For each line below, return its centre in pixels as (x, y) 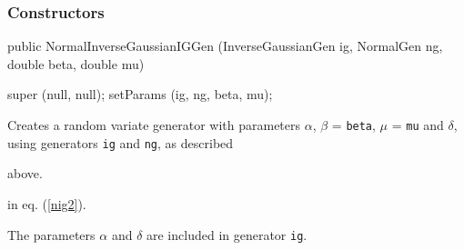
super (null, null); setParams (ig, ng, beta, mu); (140, 94)
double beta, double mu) (76, 63)
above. (25, 173)
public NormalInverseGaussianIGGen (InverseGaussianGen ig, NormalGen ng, (225, 46)
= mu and (418, 125)
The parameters (51, 234)
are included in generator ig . (227, 234)
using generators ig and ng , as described (121, 142)
